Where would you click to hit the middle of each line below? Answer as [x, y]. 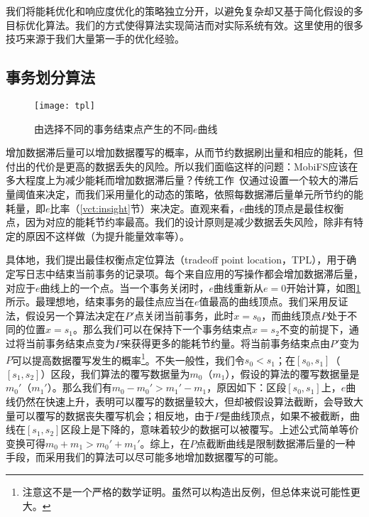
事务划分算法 [50, 77]
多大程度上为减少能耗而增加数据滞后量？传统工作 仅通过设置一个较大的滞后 [182, 180]
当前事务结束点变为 [70, 343]
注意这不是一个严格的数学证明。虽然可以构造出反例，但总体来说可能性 [186, 491]
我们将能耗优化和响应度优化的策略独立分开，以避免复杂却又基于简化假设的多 [184, 11]
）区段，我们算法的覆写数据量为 [115, 373]
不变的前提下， [314, 329]
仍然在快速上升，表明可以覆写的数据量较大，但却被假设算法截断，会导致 [184, 401]
